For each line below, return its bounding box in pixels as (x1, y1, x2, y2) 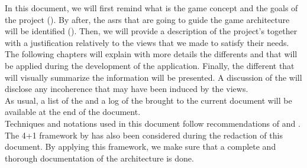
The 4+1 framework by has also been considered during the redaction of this (5, 129, 283, 141)
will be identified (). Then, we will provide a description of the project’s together (5, 25, 298, 37)
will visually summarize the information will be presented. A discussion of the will (5, 71, 302, 83)
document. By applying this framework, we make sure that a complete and (5, 140, 276, 153)
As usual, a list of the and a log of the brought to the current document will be (5, 94, 292, 106)
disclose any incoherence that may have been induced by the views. (5, 83, 248, 95)
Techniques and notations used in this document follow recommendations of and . (5, 117, 300, 129)
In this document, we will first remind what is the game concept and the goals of (5, 2, 298, 14)
